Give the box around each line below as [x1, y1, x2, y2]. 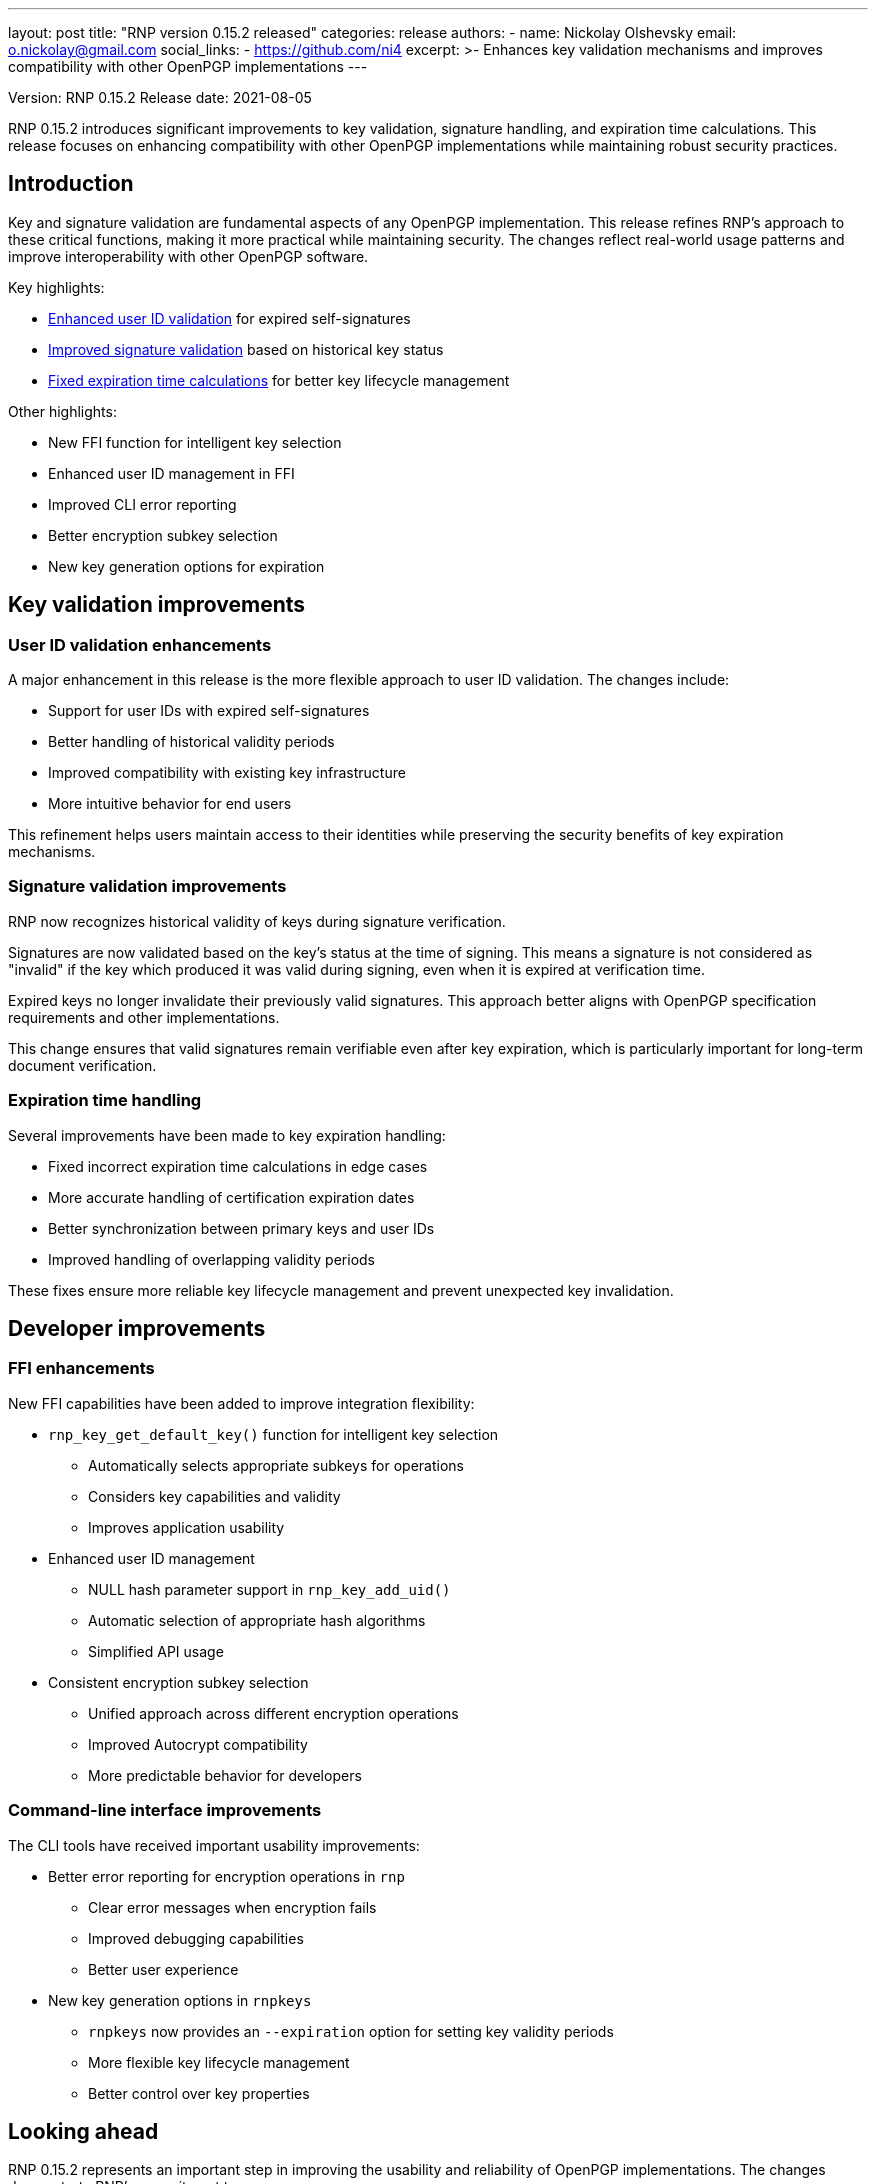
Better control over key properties [88, 2084, 310, 2102]
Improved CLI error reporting [48, 495, 237, 513]
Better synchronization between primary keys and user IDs [48, 1219, 435, 1237]
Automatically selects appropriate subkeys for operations [88, 1456, 464, 1474]
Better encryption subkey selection [48, 526, 278, 544]
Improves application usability [88, 1518, 285, 1536]
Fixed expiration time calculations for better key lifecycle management [48, 371, 510, 389]
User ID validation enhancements [8, 634, 272, 655]
